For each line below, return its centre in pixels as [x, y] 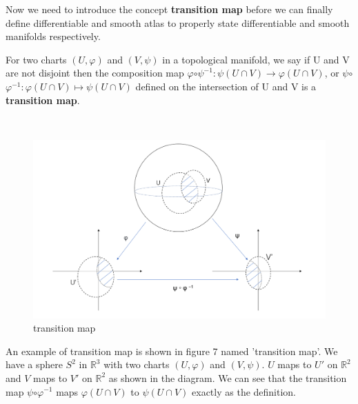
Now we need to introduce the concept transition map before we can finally [169, 9]
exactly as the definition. [244, 391]
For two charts [36, 59]
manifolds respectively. [53, 36]
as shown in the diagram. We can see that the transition [228, 377]
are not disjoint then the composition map [95, 73]
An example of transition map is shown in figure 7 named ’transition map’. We [172, 351]
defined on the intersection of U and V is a [226, 86]
